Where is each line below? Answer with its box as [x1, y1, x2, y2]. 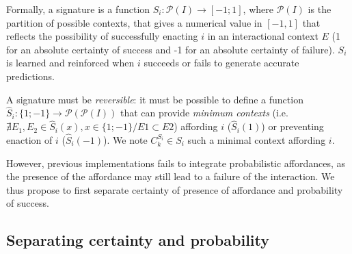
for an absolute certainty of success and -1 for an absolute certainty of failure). [6, 42, 335, 56]
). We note [103, 133, 148, 147]
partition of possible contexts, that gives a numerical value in [6, 15, 262, 29]
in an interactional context [207, 29, 319, 43]
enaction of [6, 133, 53, 147]
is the [308, 2, 331, 16]
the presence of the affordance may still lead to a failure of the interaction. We [6, 169, 335, 183]
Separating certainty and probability [6, 229, 269, 251]
